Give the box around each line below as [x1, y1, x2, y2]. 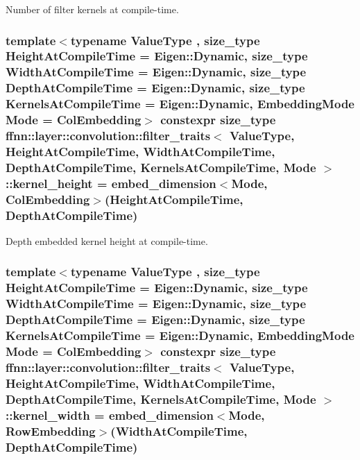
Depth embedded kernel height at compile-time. [6, 233, 208, 248]
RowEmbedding [6, 422, 96, 439]
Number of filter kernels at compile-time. [6, 2, 179, 16]
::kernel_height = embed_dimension [6, 174, 216, 191]
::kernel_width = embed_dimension [6, 406, 214, 423]
